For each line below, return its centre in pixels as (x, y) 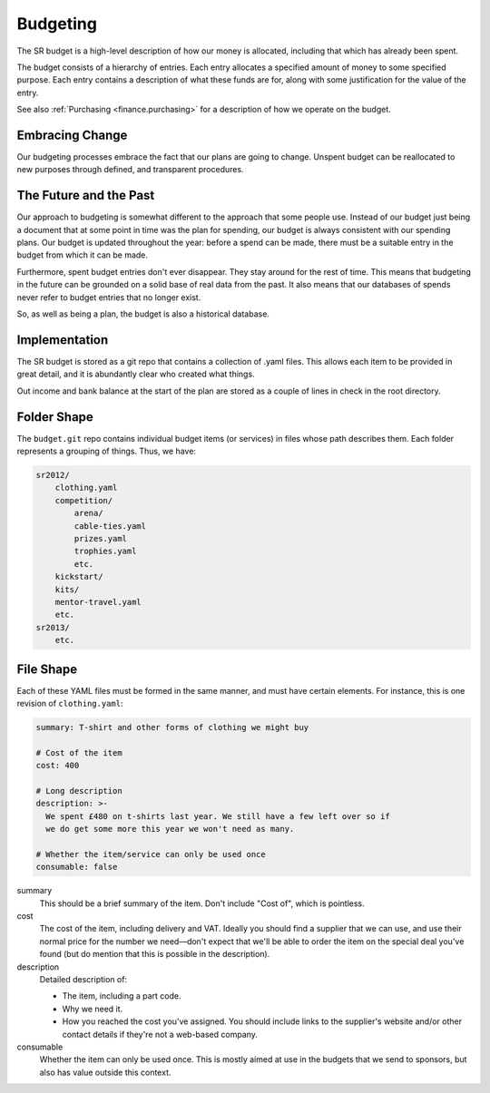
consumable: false (77, 867)
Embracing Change (72, 135)
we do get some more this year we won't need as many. (170, 829)
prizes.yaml (100, 538)
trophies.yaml (105, 551)
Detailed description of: (83, 979)
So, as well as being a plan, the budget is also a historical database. (143, 314)
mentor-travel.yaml (98, 602)
